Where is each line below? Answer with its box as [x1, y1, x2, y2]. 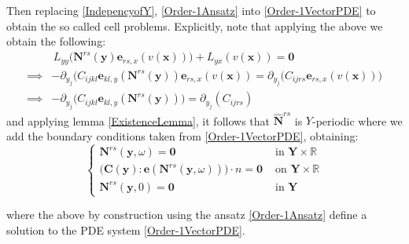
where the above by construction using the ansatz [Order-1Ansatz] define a [6, 206, 367, 223]
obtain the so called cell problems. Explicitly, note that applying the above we [6, 17, 383, 34]
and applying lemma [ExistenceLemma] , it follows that [6, 112, 271, 129]
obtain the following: [6, 33, 106, 49]
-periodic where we [311, 112, 403, 129]
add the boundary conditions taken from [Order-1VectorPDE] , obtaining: [6, 127, 359, 144]
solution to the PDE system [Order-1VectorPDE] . [6, 221, 245, 238]
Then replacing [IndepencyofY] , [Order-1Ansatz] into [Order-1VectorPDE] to [6, 2, 376, 18]
